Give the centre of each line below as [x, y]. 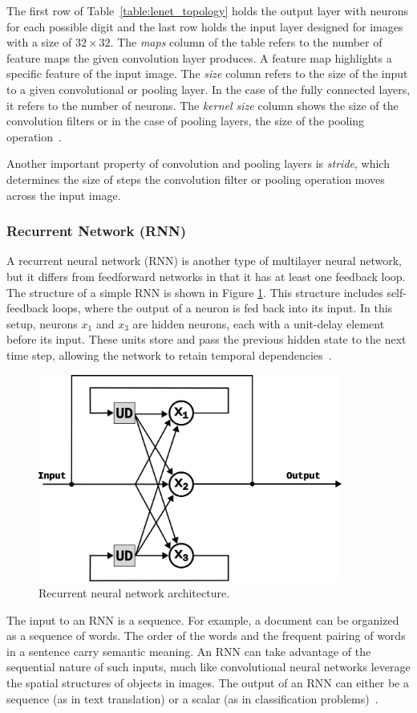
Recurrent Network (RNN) [96, 231]
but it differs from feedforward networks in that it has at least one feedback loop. [206, 276]
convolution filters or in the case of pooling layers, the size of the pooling [186, 121]
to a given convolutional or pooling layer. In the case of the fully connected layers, [208, 89]
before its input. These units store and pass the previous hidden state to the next [206, 339]
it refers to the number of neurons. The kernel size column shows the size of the [202, 105]
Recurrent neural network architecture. [134, 593]
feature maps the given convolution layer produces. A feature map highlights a [199, 57]
